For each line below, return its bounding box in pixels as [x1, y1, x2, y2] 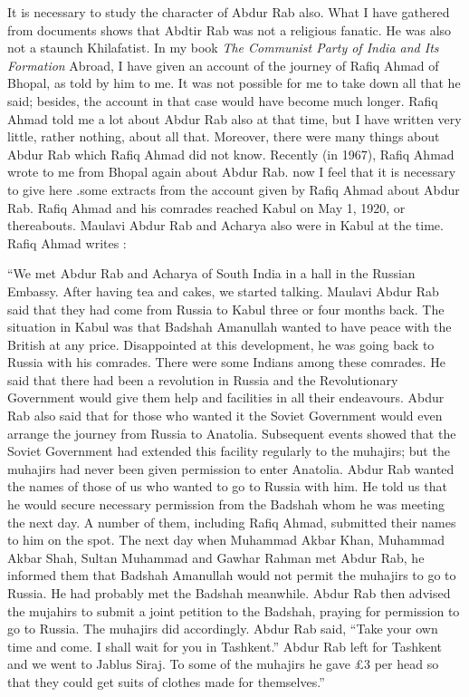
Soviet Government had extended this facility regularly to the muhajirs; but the [7, 441, 450, 460]
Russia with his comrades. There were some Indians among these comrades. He [7, 353, 445, 372]
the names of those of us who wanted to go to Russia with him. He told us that [7, 477, 447, 496]
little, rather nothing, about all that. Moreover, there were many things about [7, 127, 440, 146]
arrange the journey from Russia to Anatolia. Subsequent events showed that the [7, 423, 456, 442]
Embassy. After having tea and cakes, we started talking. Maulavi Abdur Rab [7, 281, 439, 300]
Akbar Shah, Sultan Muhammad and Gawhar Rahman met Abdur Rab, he [7, 547, 425, 566]
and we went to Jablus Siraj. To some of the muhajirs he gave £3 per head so [7, 654, 439, 673]
